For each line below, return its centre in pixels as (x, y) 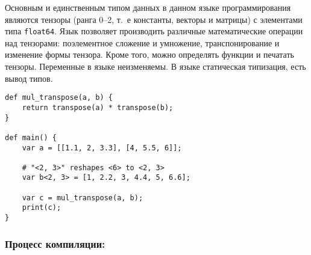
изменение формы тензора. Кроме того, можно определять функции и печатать (149, 54)
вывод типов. (29, 78)
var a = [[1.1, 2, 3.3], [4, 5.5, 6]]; (102, 148)
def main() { (31, 137)
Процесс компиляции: (55, 243)
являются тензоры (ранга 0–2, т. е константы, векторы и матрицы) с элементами (154, 19)
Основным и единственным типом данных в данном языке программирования (148, 7)
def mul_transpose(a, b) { (59, 98)
